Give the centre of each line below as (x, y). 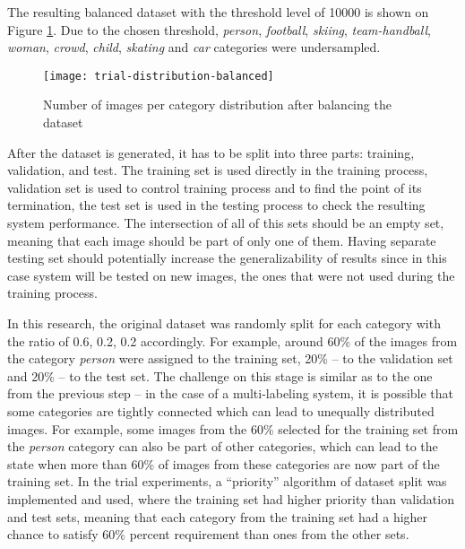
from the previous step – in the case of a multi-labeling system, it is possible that (231, 393)
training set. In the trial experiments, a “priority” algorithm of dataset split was (227, 481)
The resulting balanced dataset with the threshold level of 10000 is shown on (218, 12)
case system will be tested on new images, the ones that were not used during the (231, 275)
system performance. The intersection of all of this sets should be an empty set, (226, 222)
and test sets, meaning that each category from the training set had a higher (218, 516)
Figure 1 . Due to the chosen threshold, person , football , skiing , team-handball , (219, 29)
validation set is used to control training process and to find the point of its (215, 187)
